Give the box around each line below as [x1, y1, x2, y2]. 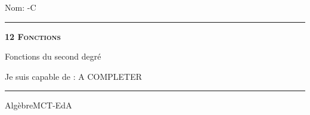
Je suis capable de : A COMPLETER [5, 70, 142, 82]
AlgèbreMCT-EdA [5, 99, 72, 111]
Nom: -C [5, 1, 36, 13]
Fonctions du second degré [5, 50, 101, 63]
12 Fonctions [5, 30, 61, 42]
